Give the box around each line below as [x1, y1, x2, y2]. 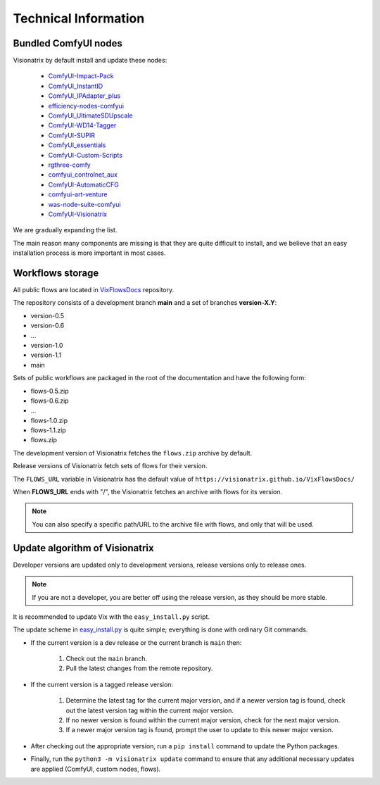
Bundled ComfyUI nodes [13, 37, 122, 49]
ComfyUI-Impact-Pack [48, 72, 114, 80]
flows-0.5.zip [30, 387, 69, 395]
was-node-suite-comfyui [48, 200, 121, 208]
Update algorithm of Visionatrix [13, 542, 154, 554]
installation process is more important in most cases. [13, 249, 166, 257]
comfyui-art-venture [48, 190, 108, 199]
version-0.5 [30, 311, 65, 320]
